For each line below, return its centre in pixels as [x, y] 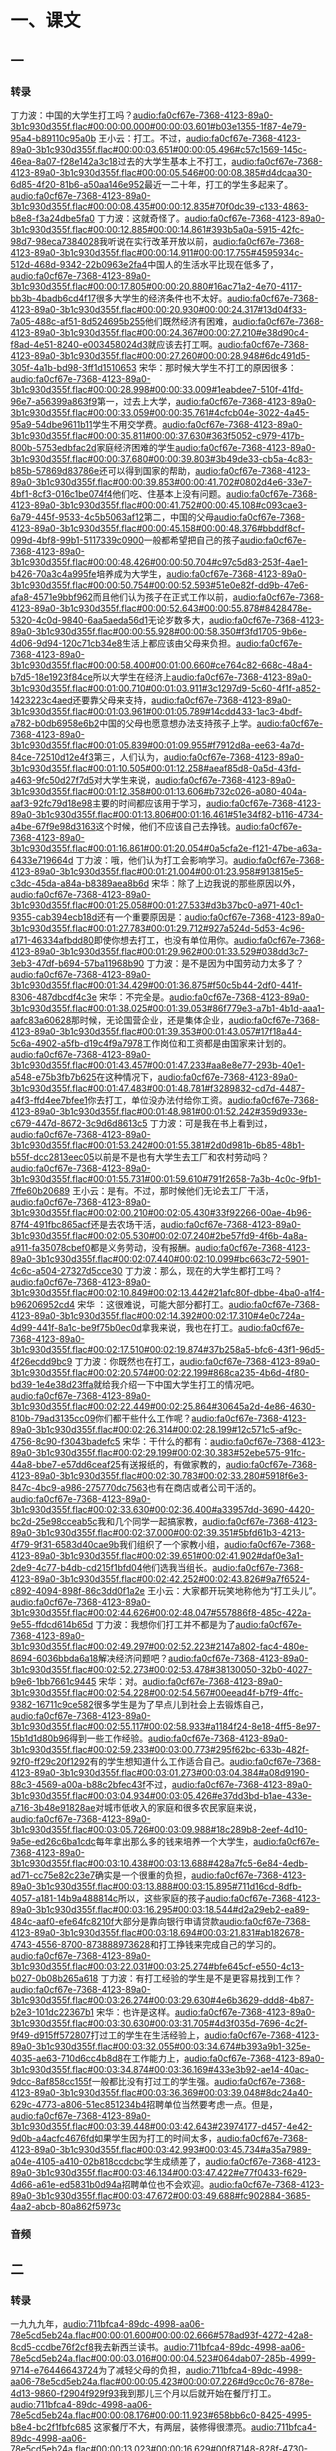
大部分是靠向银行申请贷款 [166, 1921]
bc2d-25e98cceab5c [54, 1521]
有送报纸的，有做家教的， [173, 1464]
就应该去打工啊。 [182, 344]
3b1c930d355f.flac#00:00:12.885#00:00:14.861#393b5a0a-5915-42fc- [157, 229]
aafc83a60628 [41, 1020]
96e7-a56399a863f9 [54, 401]
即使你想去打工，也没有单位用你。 [164, 940]
